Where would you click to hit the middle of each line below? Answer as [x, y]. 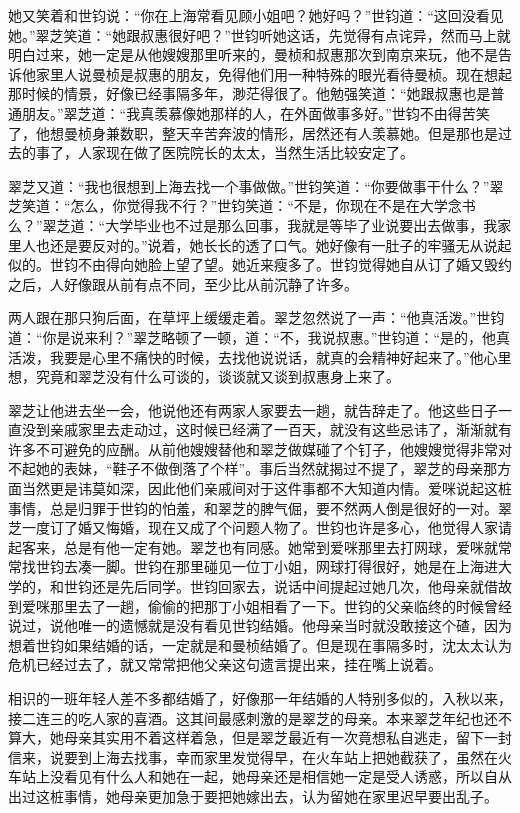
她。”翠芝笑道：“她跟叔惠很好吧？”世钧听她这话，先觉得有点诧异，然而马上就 [259, 34]
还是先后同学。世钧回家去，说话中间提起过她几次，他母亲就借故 [301, 586]
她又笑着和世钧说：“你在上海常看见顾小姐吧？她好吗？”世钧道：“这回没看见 [256, 15]
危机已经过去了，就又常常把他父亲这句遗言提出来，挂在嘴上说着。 [225, 664]
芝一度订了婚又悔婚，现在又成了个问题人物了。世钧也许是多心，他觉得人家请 [260, 527]
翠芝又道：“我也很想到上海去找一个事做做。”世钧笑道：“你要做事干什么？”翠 [256, 185]
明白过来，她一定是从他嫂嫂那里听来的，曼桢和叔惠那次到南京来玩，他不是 [253, 54]
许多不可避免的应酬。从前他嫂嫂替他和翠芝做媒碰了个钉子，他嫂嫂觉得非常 [253, 448]
